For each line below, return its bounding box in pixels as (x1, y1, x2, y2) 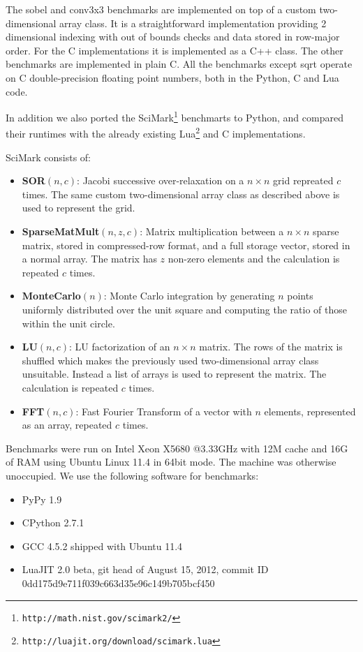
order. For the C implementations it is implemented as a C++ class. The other (6, 43, 343, 57)
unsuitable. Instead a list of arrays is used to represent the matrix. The (22, 366, 327, 381)
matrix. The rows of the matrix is (199, 339, 343, 354)
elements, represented (264, 403, 356, 418)
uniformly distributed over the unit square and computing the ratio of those (22, 302, 348, 316)
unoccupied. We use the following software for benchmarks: (6, 468, 259, 482)
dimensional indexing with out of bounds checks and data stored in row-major (6, 29, 340, 44)
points (287, 288, 313, 303)
